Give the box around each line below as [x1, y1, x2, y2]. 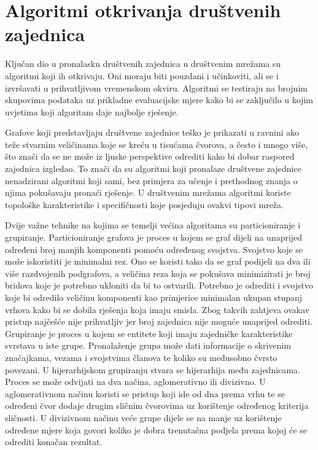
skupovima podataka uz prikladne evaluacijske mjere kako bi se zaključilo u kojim [5, 93, 313, 106]
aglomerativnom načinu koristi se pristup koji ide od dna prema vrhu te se [5, 387, 285, 400]
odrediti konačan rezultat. [5, 435, 103, 448]
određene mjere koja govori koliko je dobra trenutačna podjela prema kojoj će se [5, 423, 307, 436]
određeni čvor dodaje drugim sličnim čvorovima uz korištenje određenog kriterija [5, 399, 309, 412]
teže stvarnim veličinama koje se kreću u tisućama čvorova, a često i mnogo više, [5, 138, 308, 150]
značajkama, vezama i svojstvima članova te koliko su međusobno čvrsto [5, 351, 277, 363]
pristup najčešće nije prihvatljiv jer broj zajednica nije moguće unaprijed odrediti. [5, 315, 312, 328]
